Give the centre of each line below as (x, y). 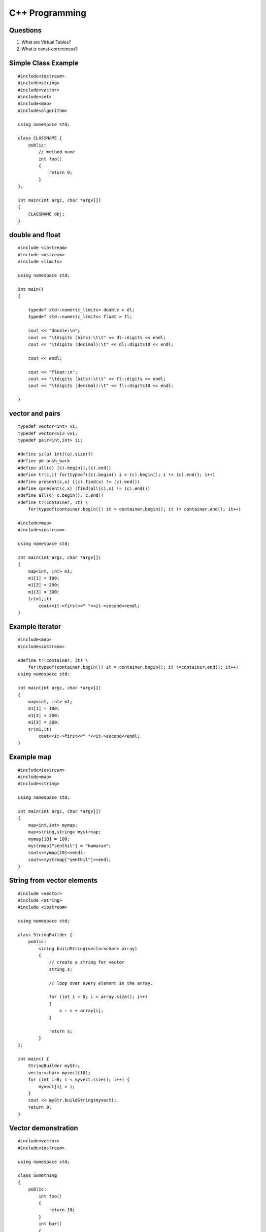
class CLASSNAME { (40, 138)
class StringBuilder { (45, 935)
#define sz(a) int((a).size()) (56, 454)
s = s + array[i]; (82, 1011)
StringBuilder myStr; (54, 1066)
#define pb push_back (44, 461)
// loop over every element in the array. (101, 983)
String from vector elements (53, 880)
